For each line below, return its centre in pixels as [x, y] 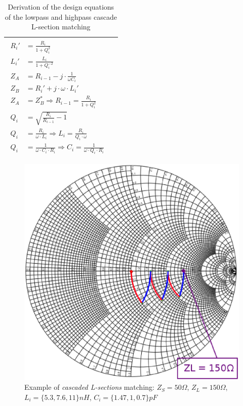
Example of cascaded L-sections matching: [89, 387]
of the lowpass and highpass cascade [61, 16]
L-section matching [61, 27]
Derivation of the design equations [61, 7]
